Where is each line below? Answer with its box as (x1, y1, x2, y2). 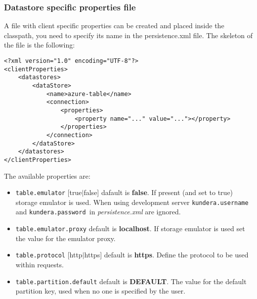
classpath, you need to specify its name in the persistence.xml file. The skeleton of (4, 30, 253, 40)
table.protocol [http (15, 249, 83, 260)
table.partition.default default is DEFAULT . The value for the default (15, 276, 247, 286)
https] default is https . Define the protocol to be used (84, 249, 249, 260)
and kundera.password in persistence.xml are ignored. (15, 206, 181, 217)
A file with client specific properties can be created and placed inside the (4, 20, 224, 31)
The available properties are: (4, 170, 90, 181)
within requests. (15, 259, 64, 269)
